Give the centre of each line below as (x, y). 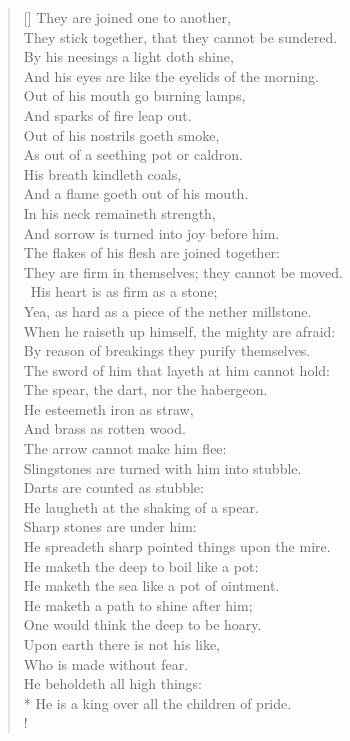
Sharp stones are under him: (110, 526)
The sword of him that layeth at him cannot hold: (176, 369)
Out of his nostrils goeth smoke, (121, 134)
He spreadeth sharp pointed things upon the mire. (177, 546)
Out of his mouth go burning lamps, (134, 95)
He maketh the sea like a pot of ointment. (151, 585)
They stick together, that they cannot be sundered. (180, 36)
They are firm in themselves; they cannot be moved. (183, 271)
